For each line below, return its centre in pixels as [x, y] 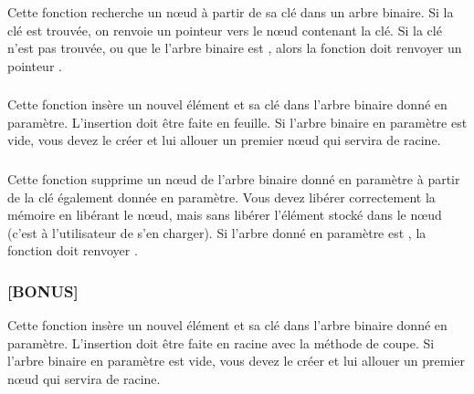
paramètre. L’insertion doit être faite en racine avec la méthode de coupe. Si [221, 342]
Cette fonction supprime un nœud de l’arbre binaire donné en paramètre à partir [234, 178]
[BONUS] [43, 290]
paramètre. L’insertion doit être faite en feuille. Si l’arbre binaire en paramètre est [237, 122]
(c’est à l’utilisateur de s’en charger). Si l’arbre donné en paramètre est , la [217, 232]
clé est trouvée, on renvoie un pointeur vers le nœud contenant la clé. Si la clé [225, 30]
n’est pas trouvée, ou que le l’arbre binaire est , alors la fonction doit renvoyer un [235, 48]
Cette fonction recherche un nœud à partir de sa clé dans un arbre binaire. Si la [231, 11]
